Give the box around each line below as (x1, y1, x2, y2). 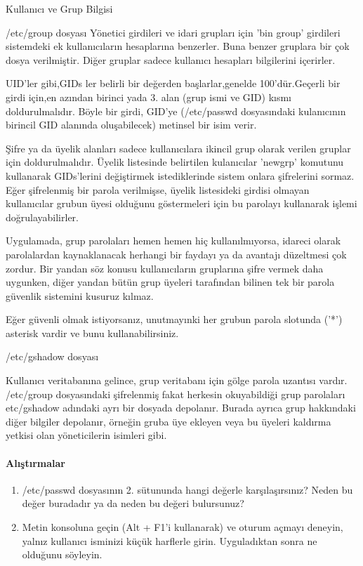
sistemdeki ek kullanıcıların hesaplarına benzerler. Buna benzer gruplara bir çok (6, 39, 350, 53)
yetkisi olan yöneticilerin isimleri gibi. (6, 428, 167, 442)
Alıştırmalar (6, 455, 65, 470)
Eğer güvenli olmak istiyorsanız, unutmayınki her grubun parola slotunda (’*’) (6, 312, 343, 327)
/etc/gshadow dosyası (6, 349, 99, 364)
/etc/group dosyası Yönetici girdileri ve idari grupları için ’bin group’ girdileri (6, 25, 341, 39)
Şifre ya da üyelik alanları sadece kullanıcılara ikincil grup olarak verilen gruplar (6, 140, 351, 155)
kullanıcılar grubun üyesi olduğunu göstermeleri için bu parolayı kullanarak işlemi (6, 196, 357, 211)
